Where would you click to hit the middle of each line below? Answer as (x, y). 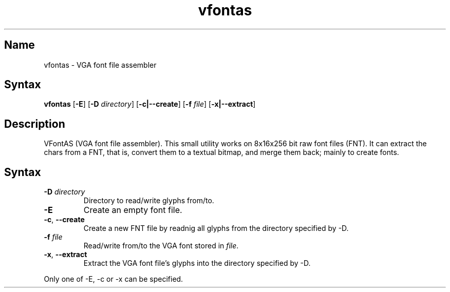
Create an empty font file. (133, 210)
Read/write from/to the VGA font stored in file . (161, 246)
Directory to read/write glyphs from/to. (149, 201)
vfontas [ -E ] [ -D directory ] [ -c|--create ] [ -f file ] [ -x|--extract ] (150, 104)
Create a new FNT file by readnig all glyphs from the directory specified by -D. (216, 228)
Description (35, 124)
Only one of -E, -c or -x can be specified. (114, 279)
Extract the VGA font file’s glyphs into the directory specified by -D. (197, 263)
